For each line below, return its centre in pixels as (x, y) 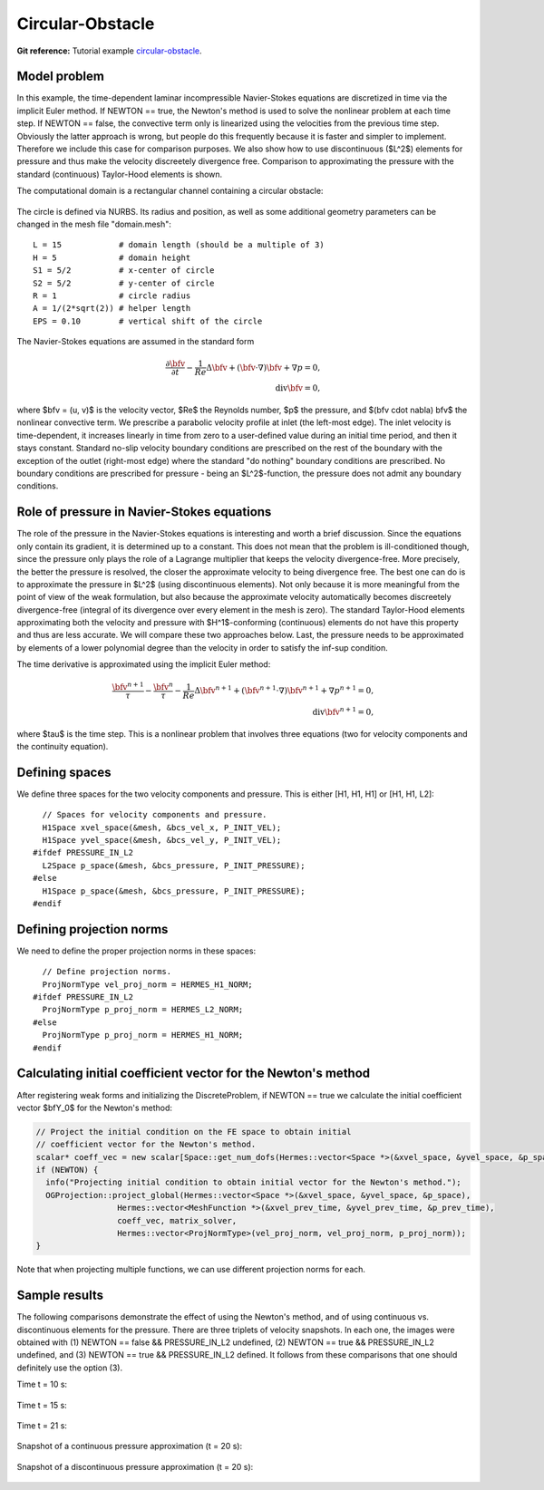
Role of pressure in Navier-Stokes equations (144, 512)
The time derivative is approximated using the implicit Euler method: (144, 664)
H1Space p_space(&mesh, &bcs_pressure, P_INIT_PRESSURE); (174, 891)
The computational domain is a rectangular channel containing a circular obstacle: (170, 191)
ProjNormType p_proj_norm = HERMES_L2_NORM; (143, 1010)
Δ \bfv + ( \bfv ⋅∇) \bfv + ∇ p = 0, (263, 368)
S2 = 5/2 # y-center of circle (124, 283)
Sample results (60, 1296)
